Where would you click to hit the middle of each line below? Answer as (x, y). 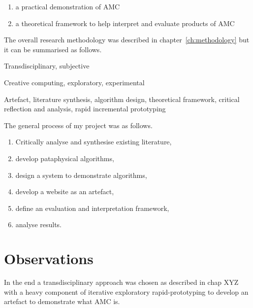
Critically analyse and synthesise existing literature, (94, 142)
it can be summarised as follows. (53, 49)
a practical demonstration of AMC (68, 6)
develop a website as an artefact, (65, 191)
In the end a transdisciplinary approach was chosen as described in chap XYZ (121, 282)
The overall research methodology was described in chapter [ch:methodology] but (127, 40)
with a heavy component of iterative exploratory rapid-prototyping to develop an (126, 291)
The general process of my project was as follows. (78, 125)
